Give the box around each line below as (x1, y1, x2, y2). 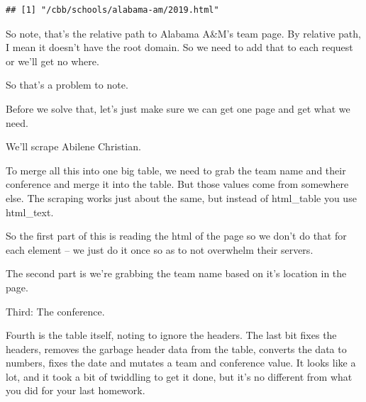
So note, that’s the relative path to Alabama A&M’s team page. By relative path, (6, 26, 361, 40)
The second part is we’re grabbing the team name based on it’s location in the (6, 266, 347, 281)
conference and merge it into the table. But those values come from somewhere (6, 177, 349, 191)
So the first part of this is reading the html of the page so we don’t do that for (6, 228, 347, 243)
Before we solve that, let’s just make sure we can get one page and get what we (6, 101, 350, 116)
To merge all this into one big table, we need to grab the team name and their (6, 162, 346, 177)
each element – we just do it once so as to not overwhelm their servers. (6, 242, 314, 257)
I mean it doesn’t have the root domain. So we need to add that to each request (6, 40, 353, 55)
